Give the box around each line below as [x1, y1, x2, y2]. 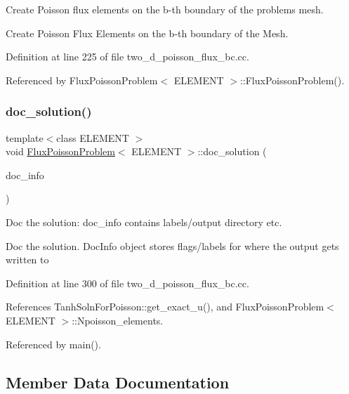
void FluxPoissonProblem [6, 144, 115, 159]
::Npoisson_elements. [72, 313, 164, 327]
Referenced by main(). [6, 336, 101, 351]
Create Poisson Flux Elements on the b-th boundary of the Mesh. [6, 25, 289, 40]
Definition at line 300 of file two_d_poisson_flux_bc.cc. [6, 275, 249, 290]
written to [6, 252, 49, 267]
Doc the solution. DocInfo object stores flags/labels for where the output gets [6, 238, 339, 253]
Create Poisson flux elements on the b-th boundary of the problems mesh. [6, 2, 324, 16]
